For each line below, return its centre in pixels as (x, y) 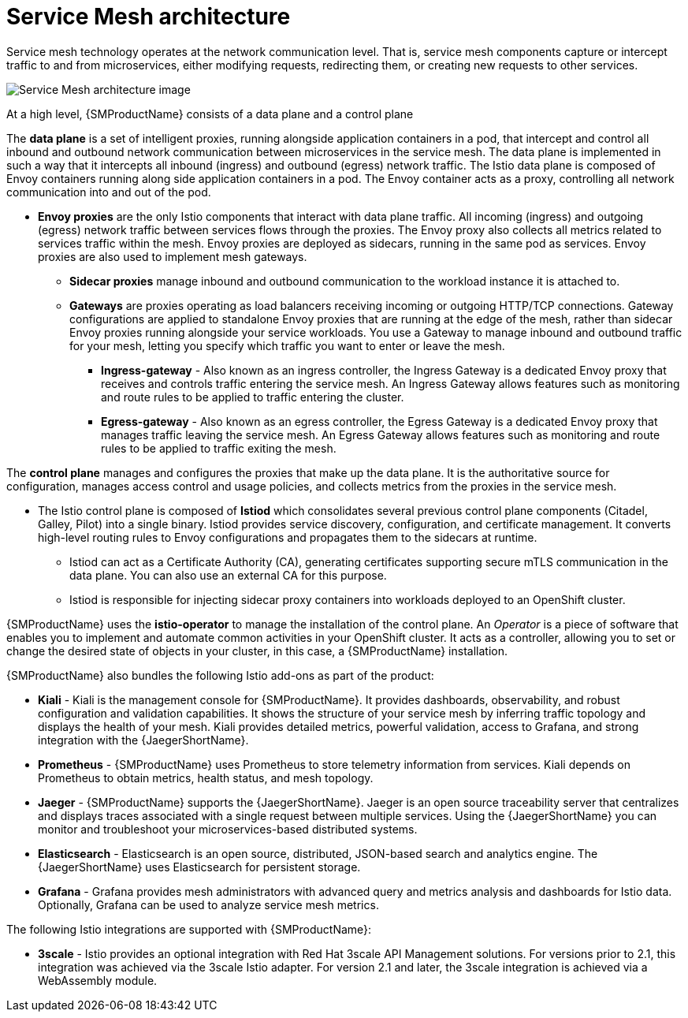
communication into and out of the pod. (109, 192)
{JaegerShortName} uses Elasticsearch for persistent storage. (199, 867)
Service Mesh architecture (149, 17)
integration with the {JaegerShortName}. (143, 740)
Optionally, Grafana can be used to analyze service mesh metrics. (208, 904)
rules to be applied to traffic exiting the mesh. (219, 448)
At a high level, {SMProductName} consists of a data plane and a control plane (210, 114)
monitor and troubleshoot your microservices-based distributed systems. (228, 829)
